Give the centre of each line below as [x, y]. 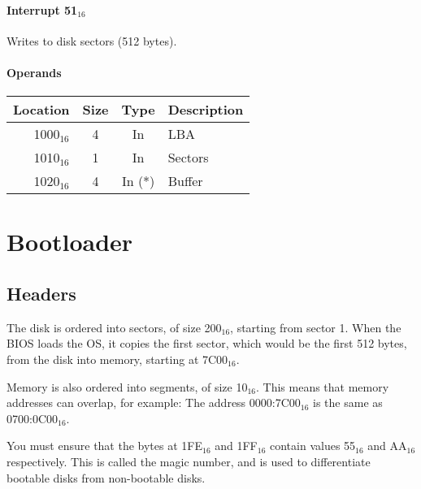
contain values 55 [312, 446]
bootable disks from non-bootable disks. [106, 477]
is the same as [348, 402]
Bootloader [70, 242]
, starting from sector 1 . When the [316, 327]
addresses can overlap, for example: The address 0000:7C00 [154, 402]
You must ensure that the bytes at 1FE [104, 446]
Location [41, 110]
